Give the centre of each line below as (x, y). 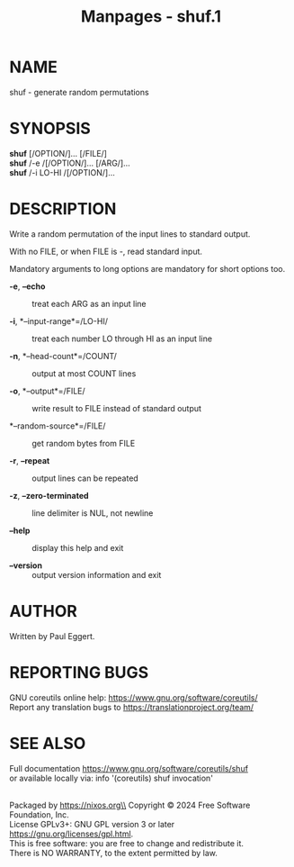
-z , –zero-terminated (49, 495)
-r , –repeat (30, 460)
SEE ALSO (48, 743)
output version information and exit (97, 574)
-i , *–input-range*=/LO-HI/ (58, 321)
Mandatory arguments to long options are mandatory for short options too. (147, 268)
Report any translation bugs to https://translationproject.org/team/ (132, 707)
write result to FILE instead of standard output (117, 408)
